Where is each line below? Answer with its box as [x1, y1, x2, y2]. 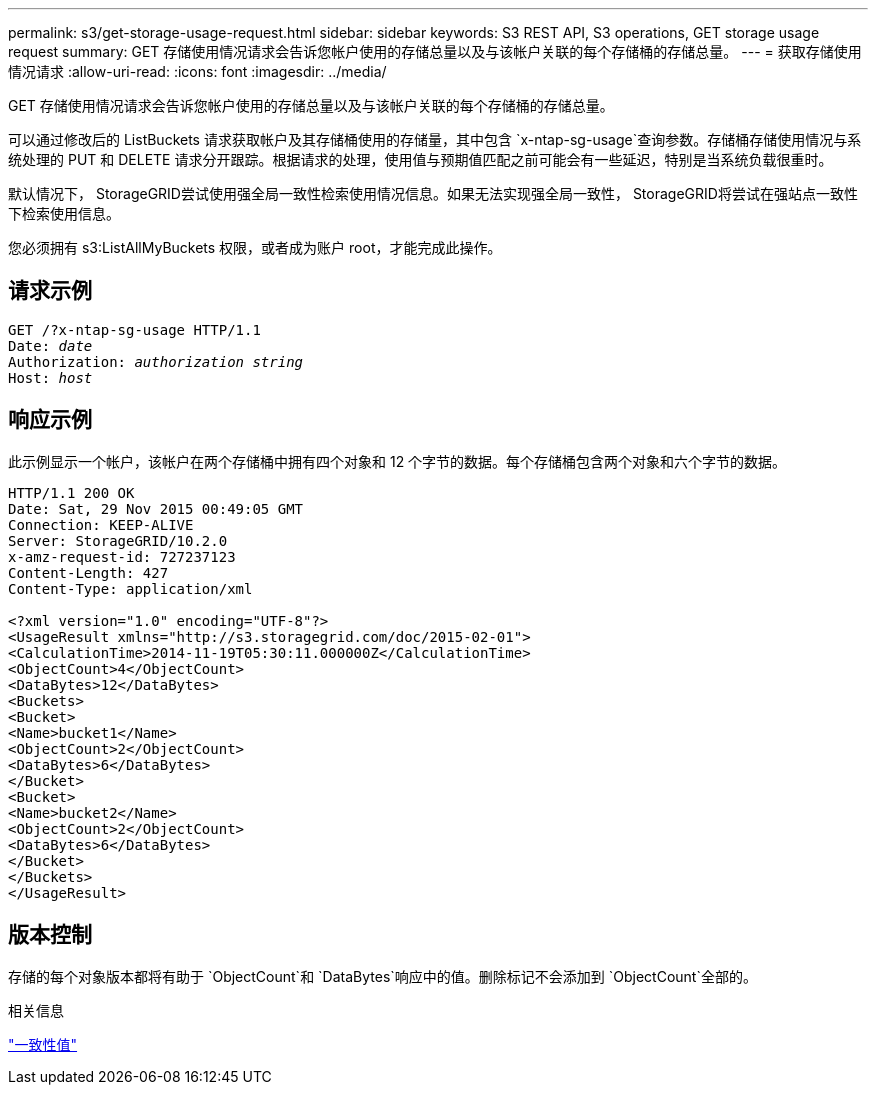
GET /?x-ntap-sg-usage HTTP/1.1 [8, 321, 261, 338]
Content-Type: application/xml [8, 580, 253, 597]
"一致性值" [8, 1035, 78, 1053]
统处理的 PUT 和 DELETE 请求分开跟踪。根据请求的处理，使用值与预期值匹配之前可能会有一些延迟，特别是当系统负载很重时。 [8, 151, 833, 168]
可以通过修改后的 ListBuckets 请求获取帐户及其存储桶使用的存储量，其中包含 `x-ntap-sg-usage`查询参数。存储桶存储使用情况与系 [8, 131, 862, 148]
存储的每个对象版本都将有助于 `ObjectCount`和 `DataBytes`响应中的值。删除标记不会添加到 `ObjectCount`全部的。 [8, 967, 757, 985]
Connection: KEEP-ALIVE [8, 516, 194, 533]
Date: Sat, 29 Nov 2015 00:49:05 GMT [8, 500, 304, 517]
